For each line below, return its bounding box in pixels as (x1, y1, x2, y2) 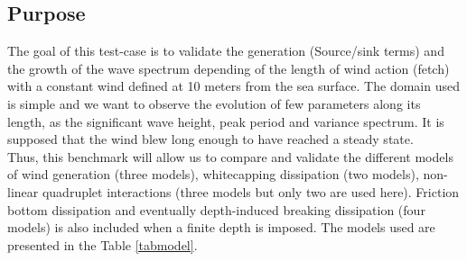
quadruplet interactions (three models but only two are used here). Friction (42, 182, 460, 201)
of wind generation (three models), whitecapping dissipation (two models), (7, 165, 419, 184)
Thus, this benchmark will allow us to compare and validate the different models (7, 147, 453, 166)
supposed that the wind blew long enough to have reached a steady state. (7, 130, 414, 148)
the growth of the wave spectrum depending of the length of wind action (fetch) (7, 58, 450, 77)
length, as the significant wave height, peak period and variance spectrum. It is (7, 112, 444, 130)
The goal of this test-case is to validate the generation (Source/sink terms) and (7, 41, 444, 60)
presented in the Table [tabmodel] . (7, 235, 198, 254)
